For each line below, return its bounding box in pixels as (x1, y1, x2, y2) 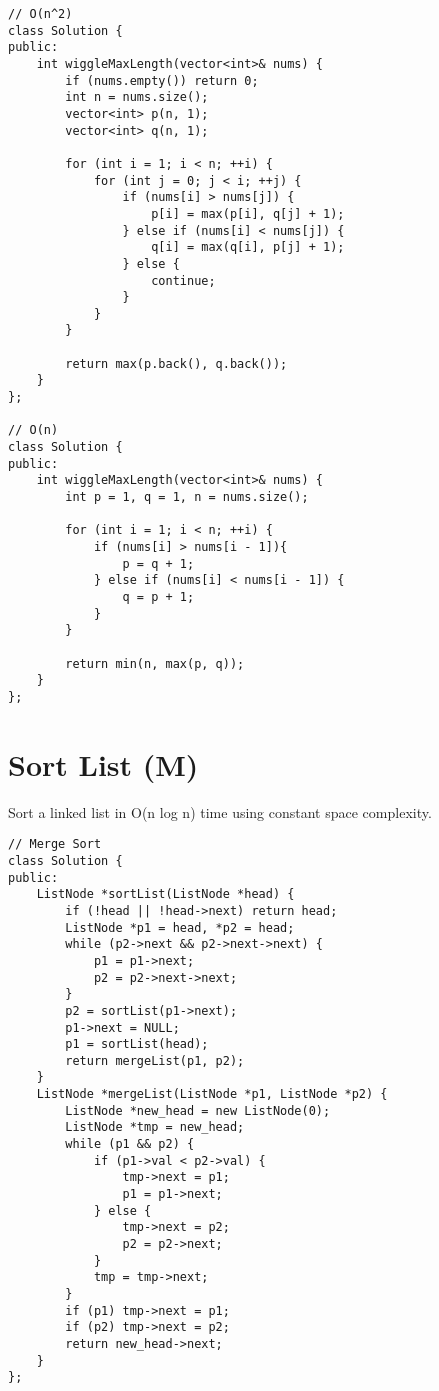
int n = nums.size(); (65, 90, 209, 105)
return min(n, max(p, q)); (65, 656, 245, 671)
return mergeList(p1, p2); (65, 1053, 245, 1068)
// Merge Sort (8, 837, 102, 852)
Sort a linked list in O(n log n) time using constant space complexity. (8, 801, 432, 822)
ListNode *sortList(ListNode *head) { (36, 887, 295, 902)
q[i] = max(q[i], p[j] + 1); (151, 240, 345, 255)
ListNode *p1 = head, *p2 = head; (65, 920, 295, 935)
